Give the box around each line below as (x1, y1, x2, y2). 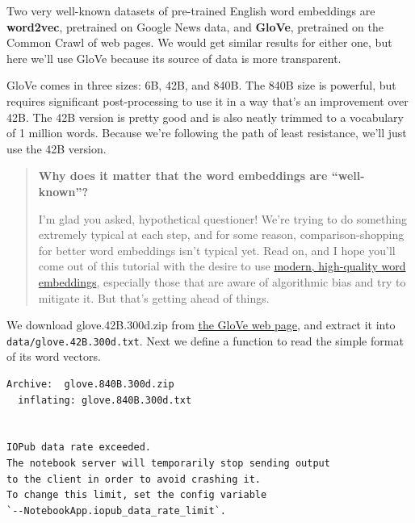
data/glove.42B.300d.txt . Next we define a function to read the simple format (6, 332, 404, 349)
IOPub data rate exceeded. (6, 441, 151, 454)
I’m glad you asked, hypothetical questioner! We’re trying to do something (38, 210, 407, 227)
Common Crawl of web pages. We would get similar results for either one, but (6, 34, 392, 51)
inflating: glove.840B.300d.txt (18, 394, 192, 406)
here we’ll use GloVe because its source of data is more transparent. (6, 49, 342, 66)
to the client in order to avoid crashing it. (6, 473, 261, 485)
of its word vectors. (6, 348, 101, 365)
